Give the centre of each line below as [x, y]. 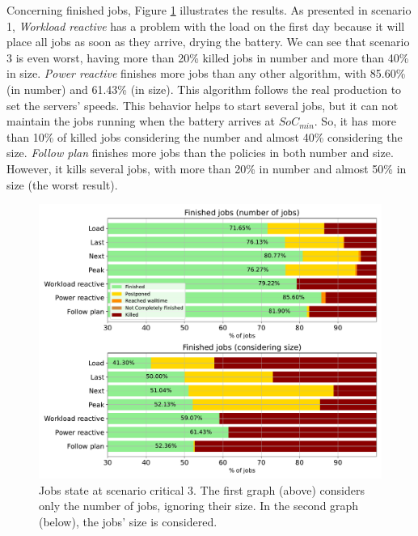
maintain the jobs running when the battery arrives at [141, 121]
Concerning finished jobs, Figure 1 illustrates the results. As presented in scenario [209, 10]
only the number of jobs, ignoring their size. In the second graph [199, 506]
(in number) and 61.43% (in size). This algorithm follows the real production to [204, 89]
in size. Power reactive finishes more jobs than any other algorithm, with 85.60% [206, 73]
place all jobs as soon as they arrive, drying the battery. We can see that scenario [208, 42]
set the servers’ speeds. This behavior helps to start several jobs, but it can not [203, 105]
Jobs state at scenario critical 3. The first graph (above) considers [202, 489]
